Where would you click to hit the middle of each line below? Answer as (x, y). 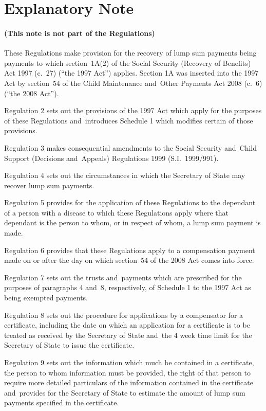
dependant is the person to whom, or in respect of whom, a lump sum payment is (132, 222)
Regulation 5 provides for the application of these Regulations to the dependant (130, 202)
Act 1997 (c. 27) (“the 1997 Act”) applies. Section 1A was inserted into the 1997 (131, 73)
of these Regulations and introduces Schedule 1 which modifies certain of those (129, 120)
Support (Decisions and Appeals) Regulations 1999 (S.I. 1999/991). (111, 158)
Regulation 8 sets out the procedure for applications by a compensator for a (124, 315)
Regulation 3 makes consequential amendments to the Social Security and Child (131, 147)
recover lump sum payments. (49, 185)
